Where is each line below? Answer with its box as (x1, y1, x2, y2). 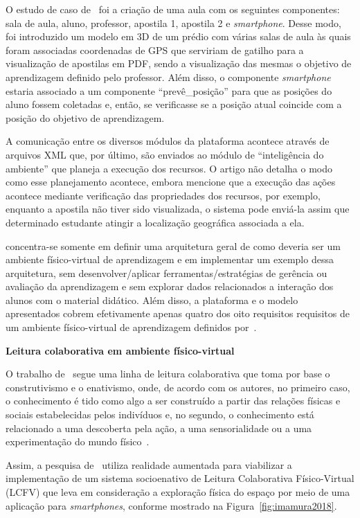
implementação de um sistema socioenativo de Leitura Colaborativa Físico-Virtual (6, 471, 354, 485)
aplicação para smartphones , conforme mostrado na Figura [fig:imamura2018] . (6, 498, 337, 512)
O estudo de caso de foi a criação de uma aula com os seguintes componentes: (6, 2, 340, 16)
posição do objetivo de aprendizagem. (6, 110, 165, 125)
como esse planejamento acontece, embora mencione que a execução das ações (6, 175, 336, 189)
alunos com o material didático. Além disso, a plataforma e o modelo (6, 292, 298, 307)
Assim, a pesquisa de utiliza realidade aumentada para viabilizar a (6, 457, 292, 472)
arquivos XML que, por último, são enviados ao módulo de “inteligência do (6, 147, 324, 161)
